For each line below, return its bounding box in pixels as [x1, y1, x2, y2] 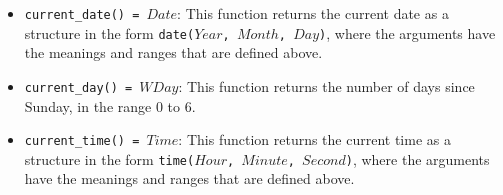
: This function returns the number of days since [178, 75, 475, 96]
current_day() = [24, 80, 133, 95]
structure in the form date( [24, 22, 195, 43]
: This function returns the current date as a [177, 3, 449, 23]
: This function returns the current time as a [178, 129, 451, 150]
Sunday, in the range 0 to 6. [24, 95, 196, 116]
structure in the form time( [24, 148, 195, 169]
